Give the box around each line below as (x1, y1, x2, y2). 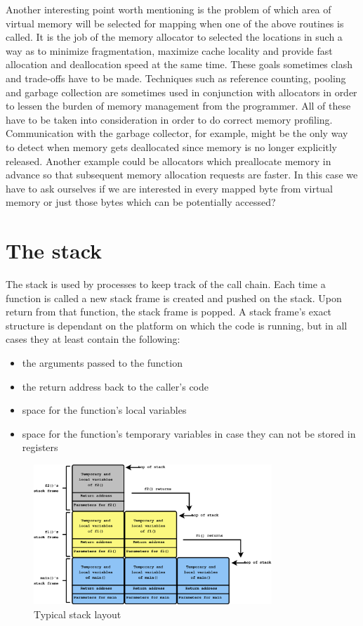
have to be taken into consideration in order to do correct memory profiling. (6, 112, 333, 126)
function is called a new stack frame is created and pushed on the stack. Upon (6, 290, 342, 305)
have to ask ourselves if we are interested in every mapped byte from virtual (6, 181, 334, 195)
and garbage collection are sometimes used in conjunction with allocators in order (6, 84, 357, 99)
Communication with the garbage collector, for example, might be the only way (6, 126, 348, 141)
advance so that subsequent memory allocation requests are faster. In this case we (6, 167, 358, 182)
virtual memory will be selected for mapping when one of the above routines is (6, 15, 344, 30)
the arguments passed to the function (22, 356, 183, 370)
